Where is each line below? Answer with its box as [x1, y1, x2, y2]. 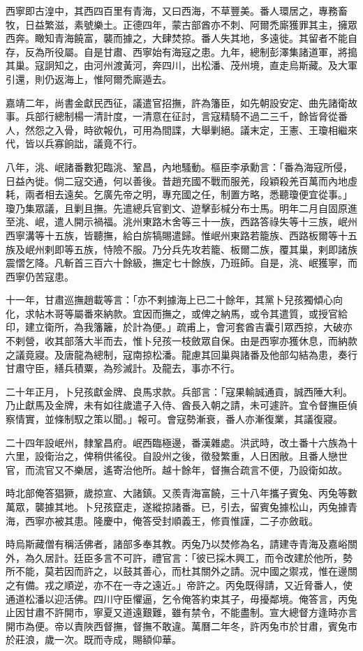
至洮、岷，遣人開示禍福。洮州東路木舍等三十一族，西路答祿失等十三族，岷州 [6, 214, 357, 229]
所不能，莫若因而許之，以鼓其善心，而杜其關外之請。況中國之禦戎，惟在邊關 [6, 564, 357, 578]
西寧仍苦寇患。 [6, 269, 74, 283]
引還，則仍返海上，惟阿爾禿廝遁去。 [6, 71, 172, 86]
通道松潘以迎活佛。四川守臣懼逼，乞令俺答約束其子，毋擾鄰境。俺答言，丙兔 [6, 591, 357, 606]
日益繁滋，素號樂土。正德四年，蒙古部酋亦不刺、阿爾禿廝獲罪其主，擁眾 [24, 17, 357, 31]
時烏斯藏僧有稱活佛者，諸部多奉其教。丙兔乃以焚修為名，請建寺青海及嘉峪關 [6, 537, 357, 551]
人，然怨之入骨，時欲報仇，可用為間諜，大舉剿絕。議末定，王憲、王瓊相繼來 [6, 122, 357, 137]
